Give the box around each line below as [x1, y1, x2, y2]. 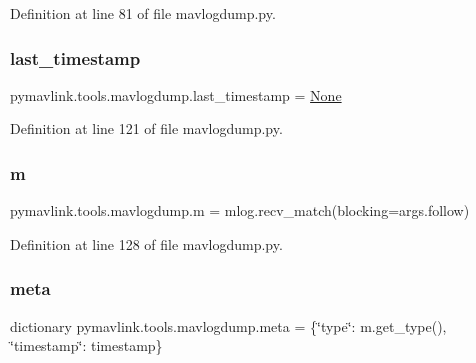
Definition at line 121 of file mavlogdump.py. [10, 118, 283, 139]
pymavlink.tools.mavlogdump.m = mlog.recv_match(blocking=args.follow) [10, 200, 470, 221]
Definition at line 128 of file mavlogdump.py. [10, 233, 283, 254]
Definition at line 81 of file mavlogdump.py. [10, 3, 276, 23]
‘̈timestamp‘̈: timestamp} [10, 335, 163, 356]
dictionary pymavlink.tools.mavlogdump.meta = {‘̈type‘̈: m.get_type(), [10, 315, 447, 336]
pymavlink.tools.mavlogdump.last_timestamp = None [10, 84, 342, 105]
